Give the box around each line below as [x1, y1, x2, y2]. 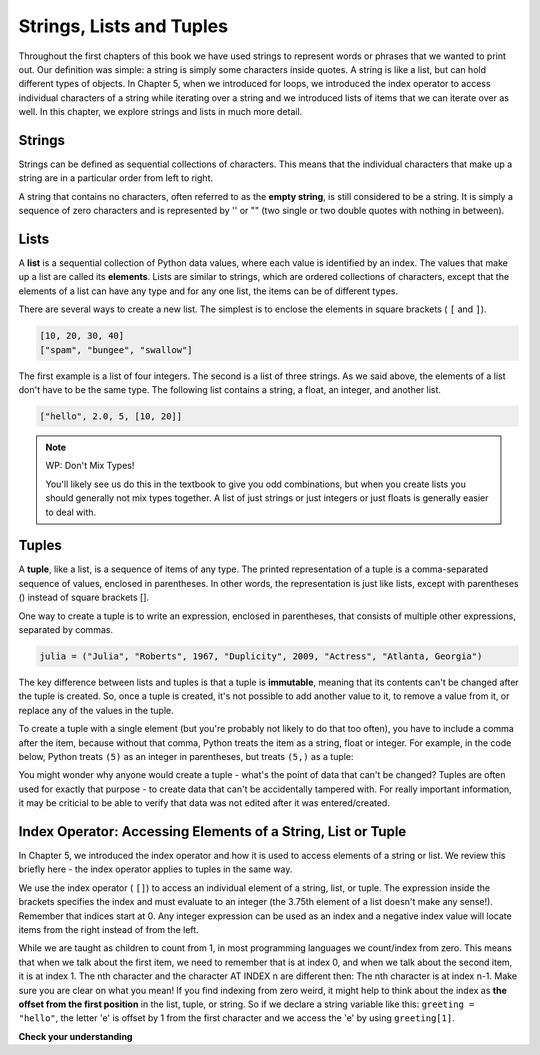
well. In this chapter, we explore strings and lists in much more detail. [18, 106, 303, 118]
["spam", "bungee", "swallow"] [39, 344, 194, 355]
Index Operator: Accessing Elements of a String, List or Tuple [18, 823, 407, 840]
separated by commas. [18, 624, 114, 636]
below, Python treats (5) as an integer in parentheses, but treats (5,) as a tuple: [18, 750, 354, 762]
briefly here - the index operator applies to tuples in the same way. [18, 863, 293, 875]
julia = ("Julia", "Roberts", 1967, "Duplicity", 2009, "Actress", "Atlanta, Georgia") [39, 651, 483, 662]
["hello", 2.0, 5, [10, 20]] [39, 411, 183, 422]
